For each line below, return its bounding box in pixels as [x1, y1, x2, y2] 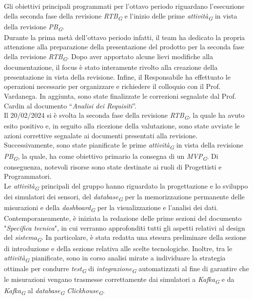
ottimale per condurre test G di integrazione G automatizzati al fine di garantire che [4, 263, 249, 275]
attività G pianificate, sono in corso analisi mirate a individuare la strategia [4, 253, 226, 264]
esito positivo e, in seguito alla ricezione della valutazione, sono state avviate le [4, 121, 240, 131]
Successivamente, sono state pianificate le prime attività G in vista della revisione [4, 140, 243, 151]
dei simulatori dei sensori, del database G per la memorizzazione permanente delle [4, 192, 245, 203]
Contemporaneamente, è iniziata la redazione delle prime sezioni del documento [4, 213, 242, 223]
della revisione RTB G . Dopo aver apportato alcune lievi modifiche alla [4, 51, 213, 63]
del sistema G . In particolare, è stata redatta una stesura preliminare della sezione [4, 232, 247, 244]
